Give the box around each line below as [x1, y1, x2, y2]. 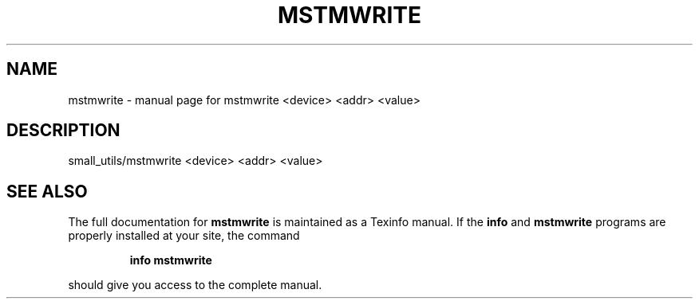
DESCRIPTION [6, 120, 120, 141]
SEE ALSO [6, 181, 88, 201]
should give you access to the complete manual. [68, 278, 322, 292]
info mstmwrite [129, 253, 212, 268]
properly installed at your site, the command [68, 229, 300, 243]
